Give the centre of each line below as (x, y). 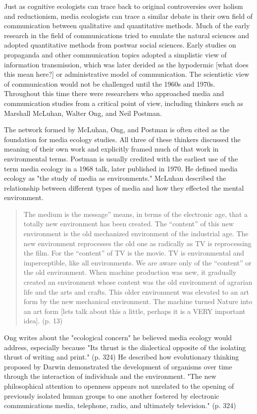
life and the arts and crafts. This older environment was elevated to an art (136, 291)
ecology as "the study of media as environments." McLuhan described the (115, 178)
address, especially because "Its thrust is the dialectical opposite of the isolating (125, 347)
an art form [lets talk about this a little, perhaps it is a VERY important (134, 311)
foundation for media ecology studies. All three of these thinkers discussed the (122, 139)
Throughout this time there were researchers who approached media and (114, 93)
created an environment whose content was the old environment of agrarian (138, 282)
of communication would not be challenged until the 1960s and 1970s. (110, 83)
